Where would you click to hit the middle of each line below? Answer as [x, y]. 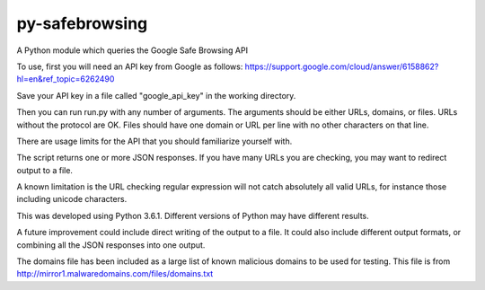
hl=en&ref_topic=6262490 [66, 79]
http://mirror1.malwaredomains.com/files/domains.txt [115, 274]
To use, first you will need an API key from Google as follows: [130, 66]
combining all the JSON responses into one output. [111, 245]
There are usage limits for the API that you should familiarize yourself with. [154, 141]
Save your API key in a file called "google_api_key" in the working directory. [156, 95]
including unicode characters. [72, 199]
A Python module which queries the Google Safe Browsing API [132, 50]
